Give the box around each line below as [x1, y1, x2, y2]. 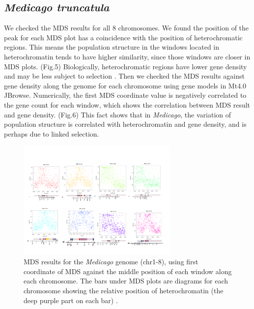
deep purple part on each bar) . [24, 295, 118, 305]
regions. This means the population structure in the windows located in [4, 42, 220, 52]
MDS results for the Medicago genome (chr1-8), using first [24, 256, 198, 267]
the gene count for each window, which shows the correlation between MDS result [4, 99, 251, 110]
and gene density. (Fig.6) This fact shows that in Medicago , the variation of [4, 109, 231, 119]
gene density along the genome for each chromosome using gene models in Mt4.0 [4, 80, 247, 90]
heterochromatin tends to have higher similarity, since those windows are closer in [4, 51, 251, 61]
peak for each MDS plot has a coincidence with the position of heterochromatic [4, 32, 243, 42]
